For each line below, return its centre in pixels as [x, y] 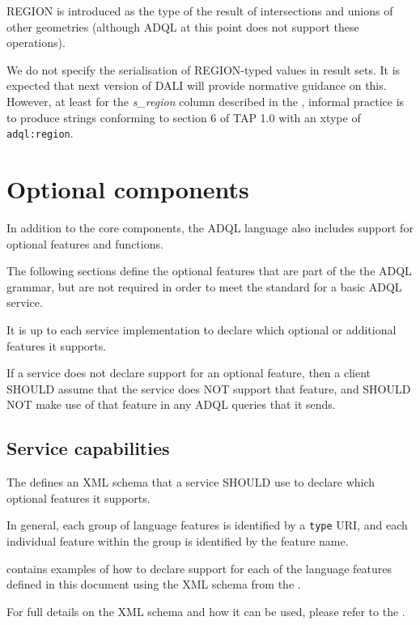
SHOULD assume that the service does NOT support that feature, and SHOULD [209, 388]
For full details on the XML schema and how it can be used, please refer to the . [206, 611]
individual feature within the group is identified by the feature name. [178, 540]
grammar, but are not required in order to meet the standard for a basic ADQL [204, 286]
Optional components [128, 189]
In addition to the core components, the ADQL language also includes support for [210, 227]
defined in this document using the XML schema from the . [154, 584]
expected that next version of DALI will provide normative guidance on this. [197, 85]
